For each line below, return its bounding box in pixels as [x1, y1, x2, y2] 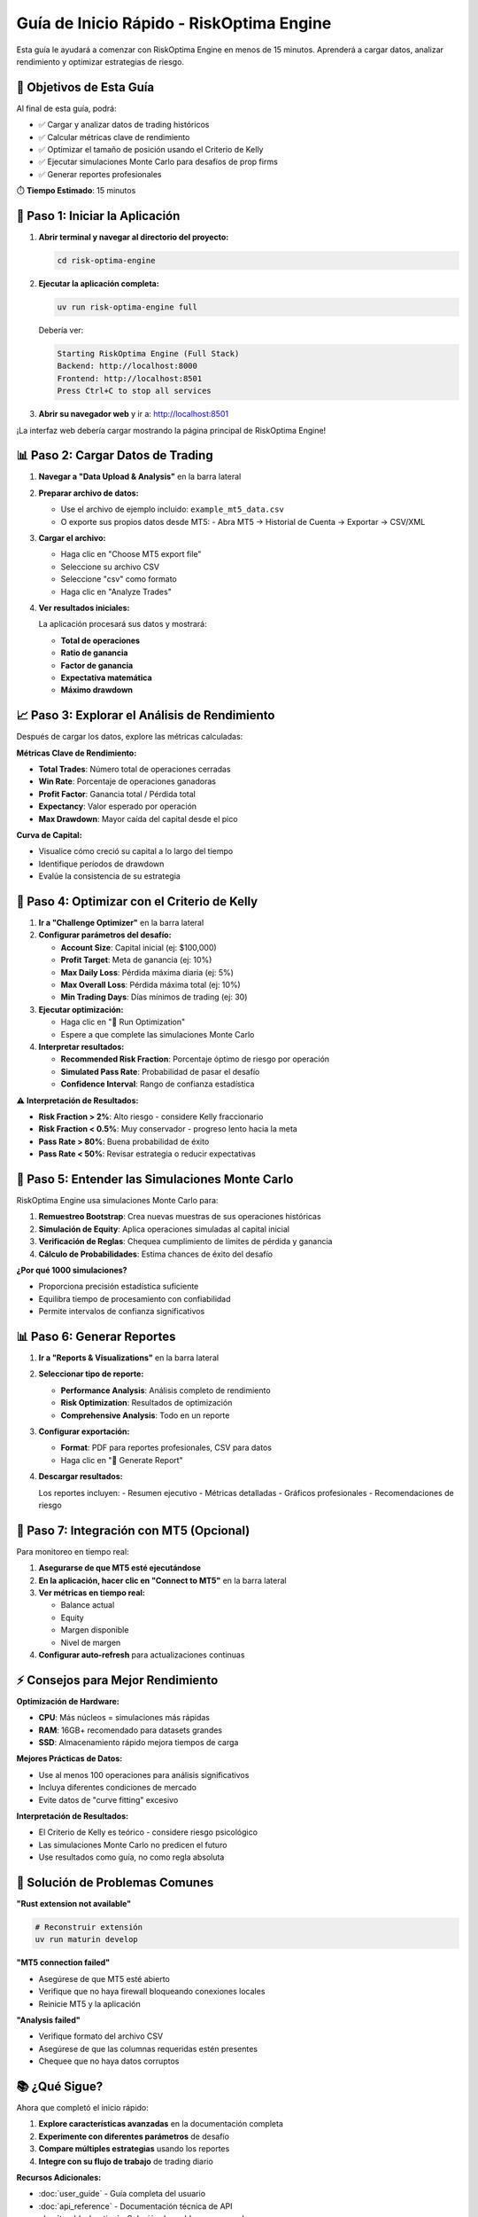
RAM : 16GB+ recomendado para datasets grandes [38, 1725, 223, 1735]
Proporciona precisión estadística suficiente [38, 1281, 199, 1292]
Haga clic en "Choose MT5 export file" [60, 549, 202, 560]
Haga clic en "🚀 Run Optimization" [60, 1016, 186, 1028]
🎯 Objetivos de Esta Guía [16, 80, 155, 95]
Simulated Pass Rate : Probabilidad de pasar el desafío [60, 1066, 260, 1077]
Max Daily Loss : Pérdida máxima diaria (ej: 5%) [60, 967, 235, 977]
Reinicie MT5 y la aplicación [38, 1998, 141, 2009]
